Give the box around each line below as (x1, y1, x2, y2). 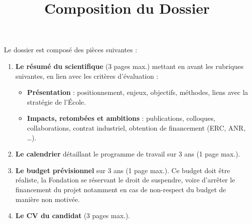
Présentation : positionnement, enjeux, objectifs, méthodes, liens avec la (27, 87, 248, 97)
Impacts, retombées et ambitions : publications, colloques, (27, 113, 215, 123)
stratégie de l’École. (27, 96, 86, 107)
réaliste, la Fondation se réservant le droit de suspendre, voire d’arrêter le (15, 175, 235, 185)
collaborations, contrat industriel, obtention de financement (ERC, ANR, (27, 122, 246, 133)
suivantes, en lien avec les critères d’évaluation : (15, 70, 158, 81)
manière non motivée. (15, 194, 80, 204)
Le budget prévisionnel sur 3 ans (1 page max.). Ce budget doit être (15, 165, 230, 175)
